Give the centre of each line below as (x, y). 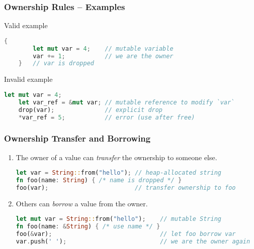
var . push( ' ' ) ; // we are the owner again (133, 242)
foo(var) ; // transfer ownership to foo (126, 188)
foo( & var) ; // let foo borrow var (126, 234)
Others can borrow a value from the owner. (82, 203)
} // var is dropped (56, 64)
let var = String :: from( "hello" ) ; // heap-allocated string (118, 173)
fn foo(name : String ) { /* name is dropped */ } (99, 180)
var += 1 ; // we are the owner (103, 56)
